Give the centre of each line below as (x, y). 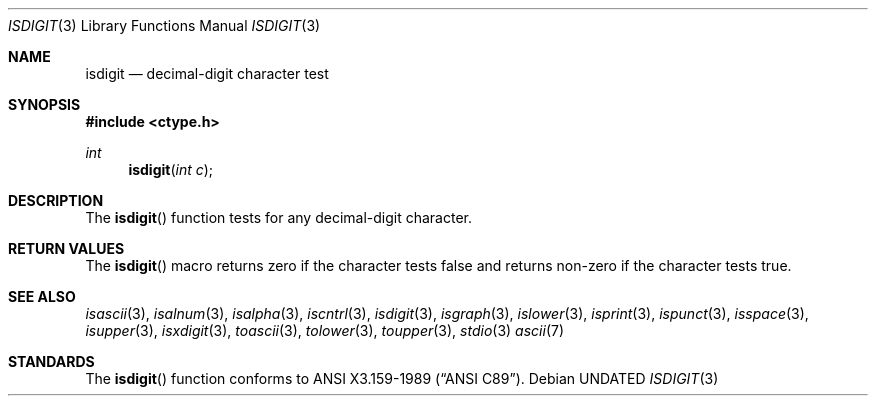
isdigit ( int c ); (171, 169)
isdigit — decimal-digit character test (207, 73)
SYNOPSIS (44, 104)
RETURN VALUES (66, 248)
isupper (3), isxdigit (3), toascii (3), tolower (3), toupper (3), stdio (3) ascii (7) (325, 330)
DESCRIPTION (56, 200)
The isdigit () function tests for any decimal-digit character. (279, 217)
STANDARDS (51, 361)
